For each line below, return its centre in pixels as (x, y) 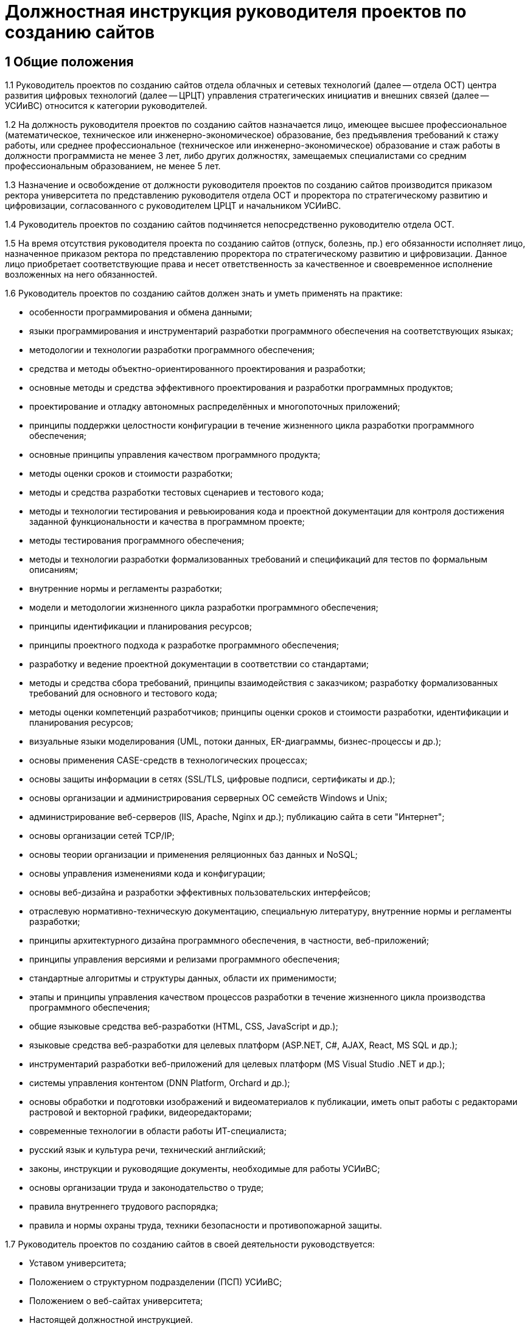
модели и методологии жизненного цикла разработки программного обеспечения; (204, 608)
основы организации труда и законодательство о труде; (147, 1188)
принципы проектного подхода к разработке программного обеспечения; (184, 645)
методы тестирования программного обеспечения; (137, 541)
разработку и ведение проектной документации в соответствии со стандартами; (199, 664)
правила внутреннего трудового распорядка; (124, 1207)
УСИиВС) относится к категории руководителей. (106, 106)
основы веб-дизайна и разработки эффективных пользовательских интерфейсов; (200, 893)
